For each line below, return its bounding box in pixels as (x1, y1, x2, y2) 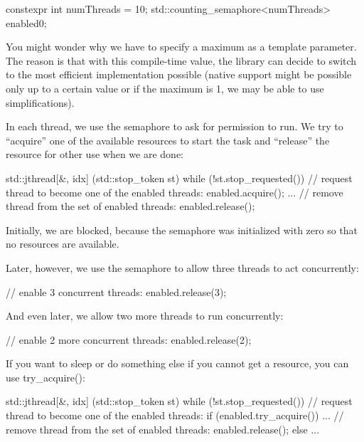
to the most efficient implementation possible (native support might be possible (6, 67, 352, 82)
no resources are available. (6, 236, 119, 251)
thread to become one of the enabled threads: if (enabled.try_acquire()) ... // (6, 408, 344, 423)
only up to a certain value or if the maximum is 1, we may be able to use (6, 80, 324, 95)
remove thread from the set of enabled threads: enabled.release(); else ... (6, 421, 320, 436)
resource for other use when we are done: (6, 147, 183, 162)
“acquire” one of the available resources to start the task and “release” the (6, 132, 330, 147)
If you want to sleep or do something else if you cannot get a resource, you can (6, 356, 349, 371)
